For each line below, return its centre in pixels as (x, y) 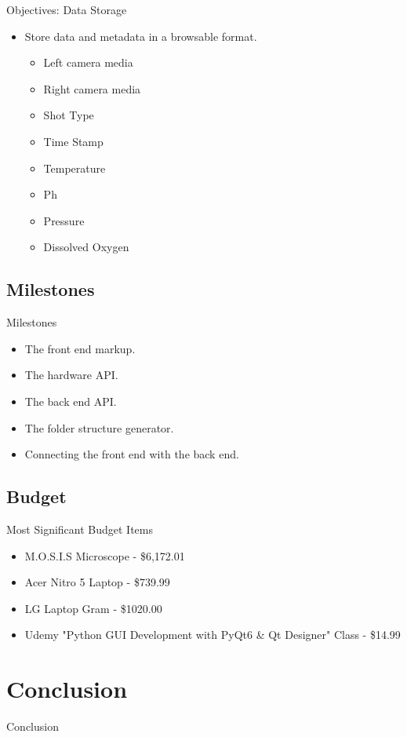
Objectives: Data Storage (67, 9)
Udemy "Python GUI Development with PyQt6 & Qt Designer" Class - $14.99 (213, 635)
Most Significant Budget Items (80, 529)
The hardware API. (71, 375)
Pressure (64, 220)
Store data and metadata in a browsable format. (141, 36)
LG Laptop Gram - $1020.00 (93, 608)
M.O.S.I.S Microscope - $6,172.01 (105, 555)
